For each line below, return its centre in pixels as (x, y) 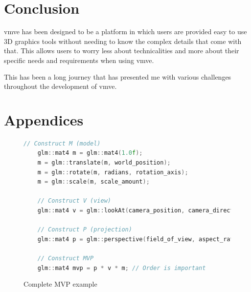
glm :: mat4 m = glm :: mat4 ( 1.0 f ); (90, 153)
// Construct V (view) (74, 201)
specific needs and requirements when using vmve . (79, 60)
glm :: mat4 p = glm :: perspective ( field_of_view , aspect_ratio (139, 239)
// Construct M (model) (62, 143)
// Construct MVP (66, 258)
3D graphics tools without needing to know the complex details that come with (123, 41)
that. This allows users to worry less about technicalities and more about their (122, 51)
